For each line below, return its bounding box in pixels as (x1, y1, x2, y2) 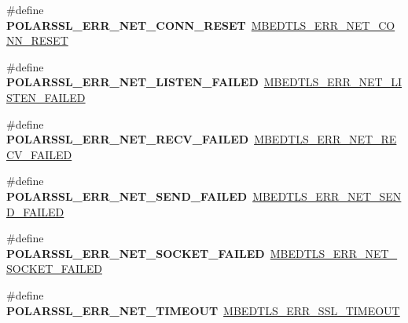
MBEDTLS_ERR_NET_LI (263, 74, 402, 90)
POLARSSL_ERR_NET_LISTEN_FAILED (6, 74, 259, 90)
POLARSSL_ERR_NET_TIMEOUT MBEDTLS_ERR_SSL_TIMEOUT (6, 302, 400, 318)
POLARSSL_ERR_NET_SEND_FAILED (6, 187, 248, 204)
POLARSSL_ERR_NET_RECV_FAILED (6, 131, 249, 147)
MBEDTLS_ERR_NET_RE (254, 131, 397, 147)
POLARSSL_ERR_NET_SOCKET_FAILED (6, 245, 265, 261)
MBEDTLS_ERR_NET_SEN (252, 187, 402, 204)
